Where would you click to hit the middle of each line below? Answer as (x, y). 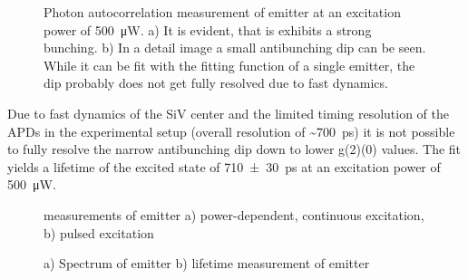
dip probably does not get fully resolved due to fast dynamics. (216, 83)
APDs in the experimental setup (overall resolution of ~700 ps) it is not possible (231, 131)
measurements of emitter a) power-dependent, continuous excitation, (234, 214)
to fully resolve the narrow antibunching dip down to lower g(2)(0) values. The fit (234, 149)
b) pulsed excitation (99, 232)
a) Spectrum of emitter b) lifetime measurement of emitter (207, 263)
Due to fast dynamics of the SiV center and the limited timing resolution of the (229, 113)
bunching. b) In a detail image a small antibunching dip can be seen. (235, 48)
